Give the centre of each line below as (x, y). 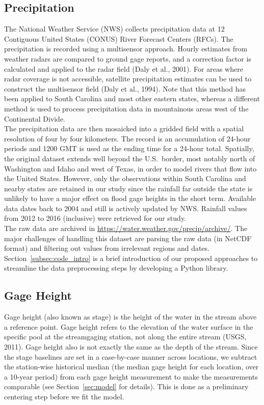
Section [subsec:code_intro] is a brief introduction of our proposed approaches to (131, 258)
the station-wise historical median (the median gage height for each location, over (131, 367)
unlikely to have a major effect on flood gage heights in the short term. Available (130, 198)
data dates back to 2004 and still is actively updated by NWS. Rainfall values (126, 208)
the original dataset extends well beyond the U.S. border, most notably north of (130, 158)
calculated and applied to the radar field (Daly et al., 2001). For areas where (124, 68)
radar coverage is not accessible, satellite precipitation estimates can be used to (128, 79)
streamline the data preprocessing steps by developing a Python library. (116, 268)
